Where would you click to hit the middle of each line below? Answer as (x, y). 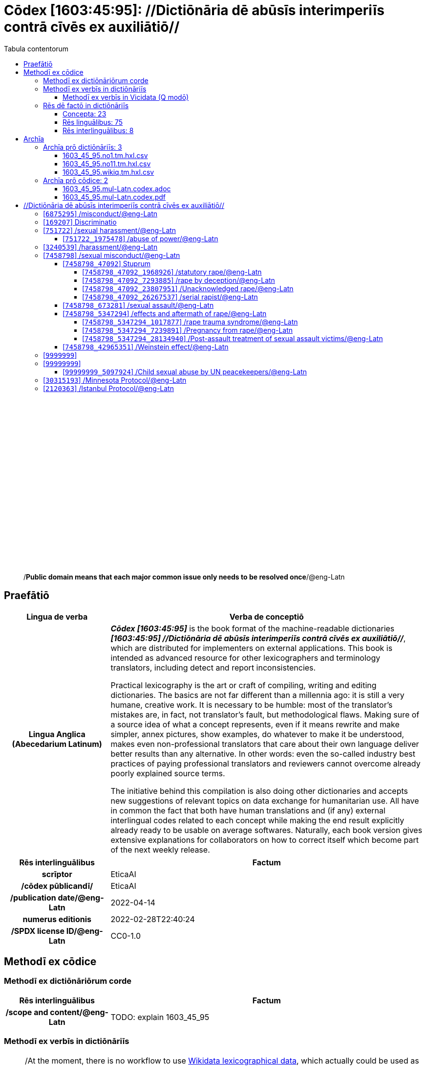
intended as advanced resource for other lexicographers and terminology (245, 658)
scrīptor (57, 874)
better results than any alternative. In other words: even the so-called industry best (263, 754)
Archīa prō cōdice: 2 (76, 180)
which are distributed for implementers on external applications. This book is (252, 648)
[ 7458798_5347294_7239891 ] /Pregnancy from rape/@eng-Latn (188, 330)
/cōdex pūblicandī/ (57, 886)
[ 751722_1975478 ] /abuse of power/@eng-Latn (140, 238)
